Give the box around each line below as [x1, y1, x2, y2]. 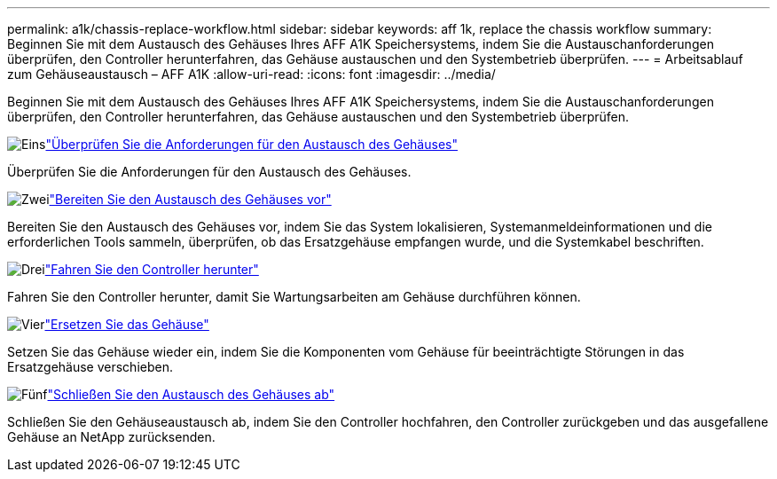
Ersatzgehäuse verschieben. [7, 359, 173, 374]
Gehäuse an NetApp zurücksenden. [7, 429, 216, 444]
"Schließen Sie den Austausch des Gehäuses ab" [47, 387, 335, 402]
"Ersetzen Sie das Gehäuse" [44, 317, 209, 332]
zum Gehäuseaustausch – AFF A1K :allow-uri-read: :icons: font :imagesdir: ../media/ [7, 67, 496, 82]
